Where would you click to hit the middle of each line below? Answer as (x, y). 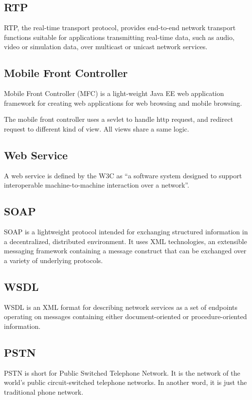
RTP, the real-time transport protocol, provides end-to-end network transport (120, 28)
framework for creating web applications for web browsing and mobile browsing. (123, 103)
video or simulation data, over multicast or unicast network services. (106, 47)
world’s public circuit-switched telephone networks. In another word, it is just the (126, 382)
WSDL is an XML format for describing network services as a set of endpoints (121, 307)
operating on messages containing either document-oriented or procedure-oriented (126, 316)
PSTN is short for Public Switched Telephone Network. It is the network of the (122, 372)
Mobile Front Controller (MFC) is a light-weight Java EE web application (114, 93)
